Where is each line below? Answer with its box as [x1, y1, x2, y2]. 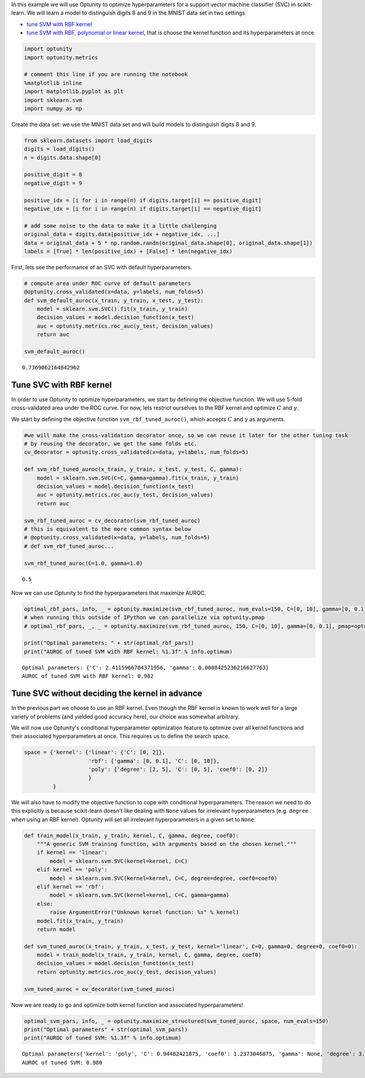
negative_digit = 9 [24, 180, 82, 186]
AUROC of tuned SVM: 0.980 [22, 1059, 103, 1066]
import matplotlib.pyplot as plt [24, 88, 124, 95]
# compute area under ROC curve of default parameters [24, 280, 191, 286]
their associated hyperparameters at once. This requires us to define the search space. [11, 732, 230, 740]
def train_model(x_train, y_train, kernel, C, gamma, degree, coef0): [24, 832, 240, 839]
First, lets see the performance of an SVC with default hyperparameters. [11, 263, 193, 271]
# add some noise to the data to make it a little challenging [24, 222, 217, 229]
